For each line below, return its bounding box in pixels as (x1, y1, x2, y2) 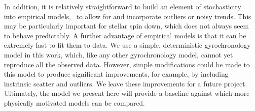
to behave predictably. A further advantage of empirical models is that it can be (4, 30, 246, 40)
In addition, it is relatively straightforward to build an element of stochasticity (4, 1, 241, 11)
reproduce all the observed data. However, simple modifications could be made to (4, 59, 250, 69)
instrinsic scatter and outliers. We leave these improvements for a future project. (4, 78, 247, 88)
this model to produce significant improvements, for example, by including (4, 69, 228, 79)
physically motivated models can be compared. (4, 97, 145, 108)
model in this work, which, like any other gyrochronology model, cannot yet (4, 49, 233, 59)
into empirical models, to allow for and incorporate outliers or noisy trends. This (4, 11, 251, 21)
